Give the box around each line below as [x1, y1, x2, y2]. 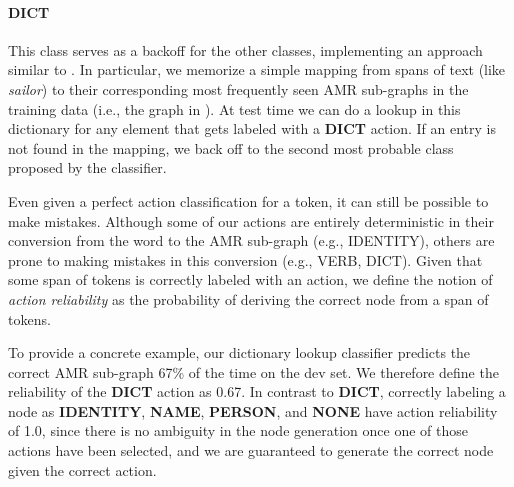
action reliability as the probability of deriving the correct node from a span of [8, 288, 489, 309]
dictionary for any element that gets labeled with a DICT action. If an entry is [8, 118, 497, 139]
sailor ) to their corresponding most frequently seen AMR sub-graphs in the [8, 78, 469, 99]
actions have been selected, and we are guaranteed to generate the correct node [8, 440, 494, 461]
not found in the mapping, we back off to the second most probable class [8, 137, 454, 158]
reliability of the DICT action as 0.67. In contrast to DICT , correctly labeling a [8, 381, 506, 402]
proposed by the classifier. [8, 157, 167, 178]
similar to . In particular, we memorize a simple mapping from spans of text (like [8, 59, 506, 80]
